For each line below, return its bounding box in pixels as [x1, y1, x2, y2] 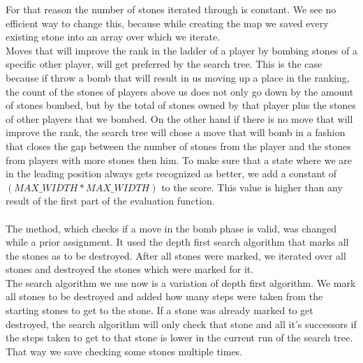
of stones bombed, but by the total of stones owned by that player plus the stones [6, 98, 356, 112]
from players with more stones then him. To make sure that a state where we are [6, 152, 352, 167]
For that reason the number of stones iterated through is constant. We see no [6, 2, 336, 16]
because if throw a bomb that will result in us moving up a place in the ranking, [6, 70, 350, 84]
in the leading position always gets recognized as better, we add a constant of [6, 166, 337, 181]
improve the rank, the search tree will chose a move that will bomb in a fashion [6, 125, 346, 140]
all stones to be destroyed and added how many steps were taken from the [6, 289, 323, 304]
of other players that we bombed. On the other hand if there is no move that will [6, 111, 353, 126]
